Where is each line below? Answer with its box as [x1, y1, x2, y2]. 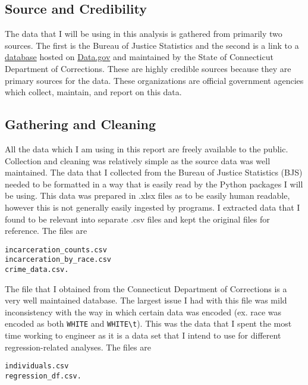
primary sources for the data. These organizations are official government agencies [5, 74, 304, 86]
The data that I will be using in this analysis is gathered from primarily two [5, 27, 282, 40]
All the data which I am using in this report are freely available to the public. [5, 142, 288, 155]
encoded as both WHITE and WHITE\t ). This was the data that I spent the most [5, 317, 292, 330]
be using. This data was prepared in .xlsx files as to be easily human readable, [5, 189, 290, 202]
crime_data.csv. [5, 265, 69, 274]
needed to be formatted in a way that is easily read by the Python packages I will [5, 177, 303, 190]
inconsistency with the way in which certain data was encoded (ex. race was [5, 305, 282, 318]
